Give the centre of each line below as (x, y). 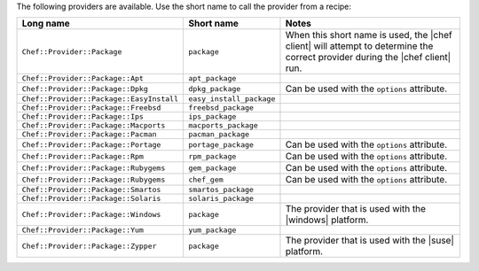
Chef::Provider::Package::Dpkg (85, 89)
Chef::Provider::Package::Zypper (89, 246)
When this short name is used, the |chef (369, 35)
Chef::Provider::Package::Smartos (91, 190)
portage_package (221, 145)
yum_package (212, 230)
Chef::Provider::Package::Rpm (82, 156)
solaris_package (221, 199)
